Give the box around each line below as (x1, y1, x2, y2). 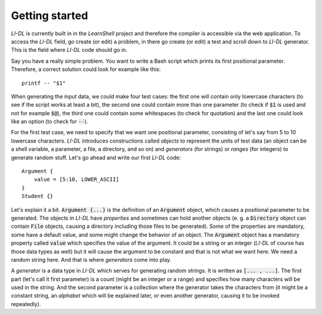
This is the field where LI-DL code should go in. (11, 47, 128, 54)
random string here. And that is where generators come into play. (11, 256, 172, 263)
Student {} (21, 193, 54, 200)
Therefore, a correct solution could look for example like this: (11, 66, 161, 73)
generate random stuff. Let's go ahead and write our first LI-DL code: (11, 154, 181, 161)
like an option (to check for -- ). (11, 118, 89, 125)
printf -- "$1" (21, 79, 66, 87)
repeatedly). (11, 300, 41, 307)
